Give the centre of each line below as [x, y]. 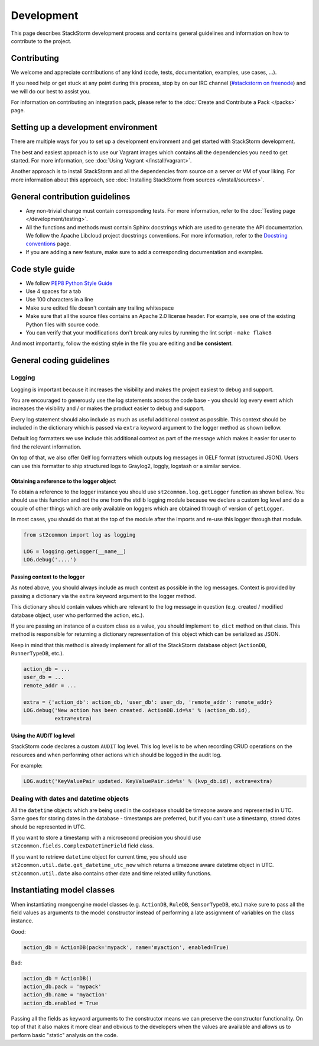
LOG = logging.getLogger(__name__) [75, 551]
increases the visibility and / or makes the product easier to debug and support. [108, 408]
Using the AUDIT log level [43, 736]
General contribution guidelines [71, 196]
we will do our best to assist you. [51, 91]
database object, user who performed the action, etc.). [78, 615]
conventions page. [48, 244]
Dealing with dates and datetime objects [70, 798]
